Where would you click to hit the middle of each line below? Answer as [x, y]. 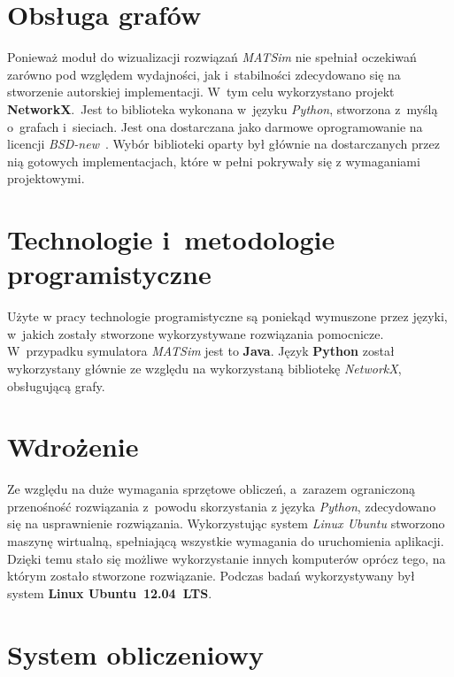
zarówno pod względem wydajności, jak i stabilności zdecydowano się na [204, 74]
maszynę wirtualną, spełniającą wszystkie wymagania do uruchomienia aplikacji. [226, 541]
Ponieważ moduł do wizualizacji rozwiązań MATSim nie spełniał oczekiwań [212, 57]
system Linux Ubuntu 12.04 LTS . [110, 592]
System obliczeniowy [135, 654]
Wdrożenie [73, 446]
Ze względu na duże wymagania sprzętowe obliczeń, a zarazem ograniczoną [211, 489]
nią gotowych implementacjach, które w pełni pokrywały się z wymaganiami [214, 161]
